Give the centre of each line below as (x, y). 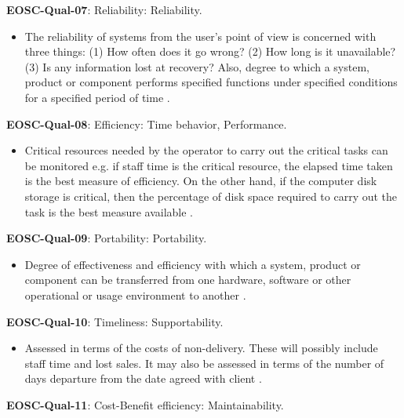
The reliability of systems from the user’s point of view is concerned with (200, 36)
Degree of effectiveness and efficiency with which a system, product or (193, 264)
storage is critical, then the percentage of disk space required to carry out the (211, 196)
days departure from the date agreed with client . (143, 378)
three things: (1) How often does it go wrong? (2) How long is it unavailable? (210, 51)
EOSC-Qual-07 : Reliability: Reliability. (104, 9)
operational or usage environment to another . (135, 294)
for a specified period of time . (97, 97)
